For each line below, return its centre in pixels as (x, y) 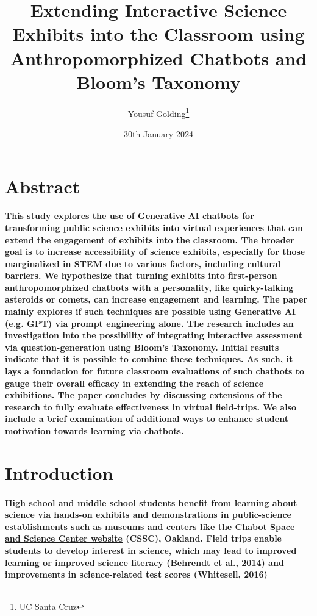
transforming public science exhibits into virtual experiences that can (154, 227)
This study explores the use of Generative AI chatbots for (130, 216)
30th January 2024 (158, 133)
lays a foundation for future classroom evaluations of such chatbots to (155, 371)
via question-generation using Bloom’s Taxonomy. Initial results (142, 347)
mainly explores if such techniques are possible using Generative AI (151, 311)
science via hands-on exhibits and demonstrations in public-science (148, 514)
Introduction (59, 472)
